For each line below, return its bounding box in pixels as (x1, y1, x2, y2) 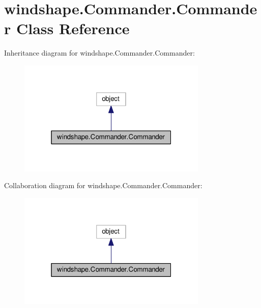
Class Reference (16, 18, 130, 39)
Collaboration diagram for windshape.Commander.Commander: (4, 180, 202, 191)
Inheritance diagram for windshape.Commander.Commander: (4, 47, 195, 58)
